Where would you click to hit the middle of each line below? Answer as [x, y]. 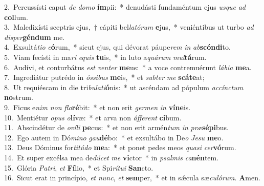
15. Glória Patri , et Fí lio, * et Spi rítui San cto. [79, 167]
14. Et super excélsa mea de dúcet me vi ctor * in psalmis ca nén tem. [112, 157]
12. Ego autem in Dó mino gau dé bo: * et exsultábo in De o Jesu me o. [114, 137]
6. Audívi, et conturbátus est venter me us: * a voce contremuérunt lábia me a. [128, 67]
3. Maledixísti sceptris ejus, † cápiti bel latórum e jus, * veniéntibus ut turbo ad [129, 27]
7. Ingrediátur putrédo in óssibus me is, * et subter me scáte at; [104, 77]
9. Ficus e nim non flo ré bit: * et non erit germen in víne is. [97, 107]
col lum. [16, 17]
